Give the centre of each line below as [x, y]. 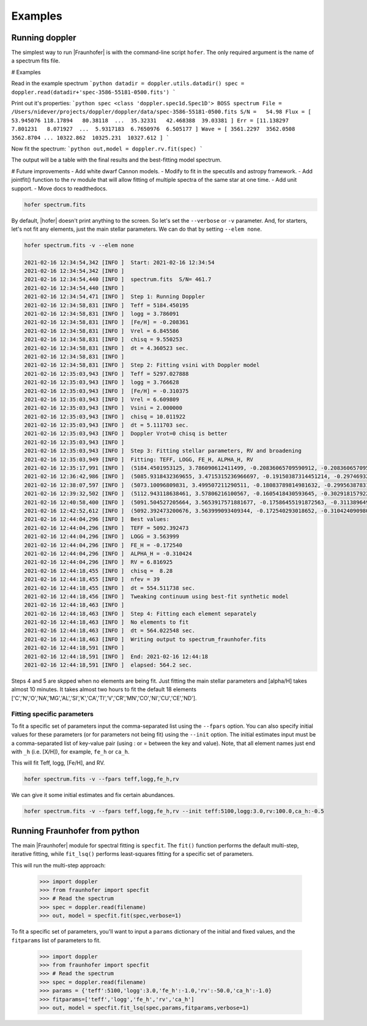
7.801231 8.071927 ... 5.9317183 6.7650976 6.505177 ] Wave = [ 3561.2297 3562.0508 [153, 129]
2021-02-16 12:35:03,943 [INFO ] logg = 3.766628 [102, 382]
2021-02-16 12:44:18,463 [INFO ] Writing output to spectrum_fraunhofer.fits [145, 639]
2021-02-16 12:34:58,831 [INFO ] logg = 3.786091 [102, 314]
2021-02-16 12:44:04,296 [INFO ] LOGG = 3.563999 [102, 537]
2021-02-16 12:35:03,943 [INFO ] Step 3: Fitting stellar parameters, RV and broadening [163, 451]
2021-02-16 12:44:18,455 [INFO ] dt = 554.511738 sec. [110, 588]
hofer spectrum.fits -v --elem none [79, 245]
